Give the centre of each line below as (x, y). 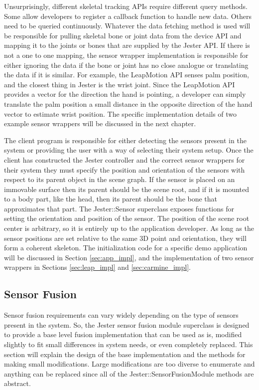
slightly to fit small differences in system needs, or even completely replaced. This (129, 344)
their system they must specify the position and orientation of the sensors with (125, 169)
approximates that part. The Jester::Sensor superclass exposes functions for (119, 208)
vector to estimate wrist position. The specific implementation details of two (121, 113)
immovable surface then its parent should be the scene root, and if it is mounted (127, 189)
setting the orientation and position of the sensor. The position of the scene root (127, 218)
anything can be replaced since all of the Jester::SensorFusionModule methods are (129, 373)
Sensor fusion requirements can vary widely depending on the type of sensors (121, 315)
